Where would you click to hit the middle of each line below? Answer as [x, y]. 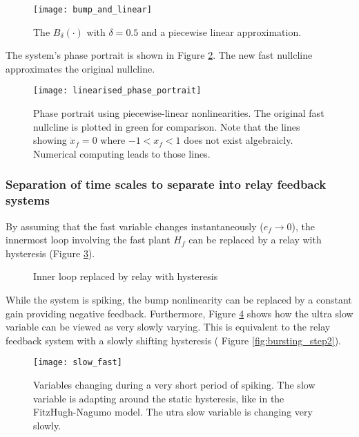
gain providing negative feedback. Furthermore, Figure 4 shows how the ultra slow [179, 313]
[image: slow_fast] [78, 363]
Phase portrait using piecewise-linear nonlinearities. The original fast [179, 113]
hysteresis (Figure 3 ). [50, 253]
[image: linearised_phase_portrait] [117, 91]
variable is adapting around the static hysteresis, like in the [159, 398]
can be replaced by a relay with [255, 240]
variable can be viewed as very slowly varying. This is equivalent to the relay [168, 327]
